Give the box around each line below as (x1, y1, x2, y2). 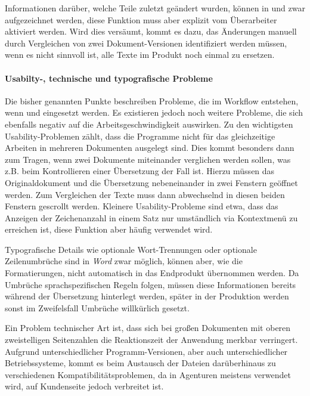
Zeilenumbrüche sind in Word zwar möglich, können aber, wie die (5, 255, 243, 267)
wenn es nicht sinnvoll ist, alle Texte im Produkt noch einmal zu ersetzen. (5, 48, 275, 61)
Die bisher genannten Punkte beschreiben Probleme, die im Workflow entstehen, (5, 94, 299, 107)
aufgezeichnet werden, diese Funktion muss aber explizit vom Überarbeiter (5, 13, 277, 26)
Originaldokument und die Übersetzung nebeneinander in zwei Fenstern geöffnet (5, 176, 298, 188)
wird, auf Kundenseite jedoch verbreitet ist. (5, 380, 164, 392)
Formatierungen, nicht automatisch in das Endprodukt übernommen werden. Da (5, 267, 299, 279)
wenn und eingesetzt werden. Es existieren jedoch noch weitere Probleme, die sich (5, 106, 303, 119)
